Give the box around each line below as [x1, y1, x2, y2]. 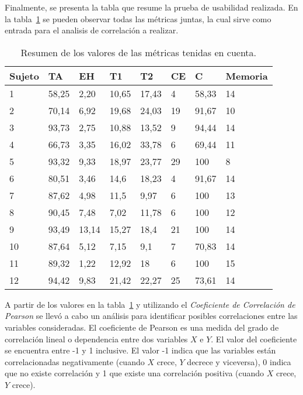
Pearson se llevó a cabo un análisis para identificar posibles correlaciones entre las [5, 310, 298, 322]
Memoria [225, 68, 268, 83]
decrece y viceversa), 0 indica [187, 355, 291, 367]
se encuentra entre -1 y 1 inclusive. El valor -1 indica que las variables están [5, 344, 276, 356]
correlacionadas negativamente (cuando [5, 355, 145, 367]
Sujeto [9, 68, 39, 83]
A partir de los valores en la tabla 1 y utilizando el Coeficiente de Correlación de [5, 298, 295, 310]
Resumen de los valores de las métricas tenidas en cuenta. [20, 45, 257, 59]
